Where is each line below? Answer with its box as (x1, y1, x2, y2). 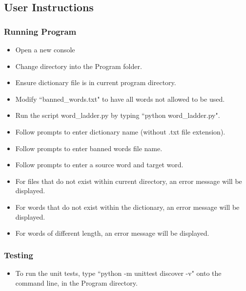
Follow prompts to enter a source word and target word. (15, 159, 184, 170)
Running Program (4, 25, 77, 37)
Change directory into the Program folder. (15, 61, 142, 71)
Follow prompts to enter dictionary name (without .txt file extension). (15, 126, 225, 136)
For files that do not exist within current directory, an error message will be (15, 176, 242, 186)
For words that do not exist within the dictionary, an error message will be (15, 201, 240, 212)
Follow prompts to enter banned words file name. (15, 143, 163, 153)
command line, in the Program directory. (15, 277, 138, 288)
